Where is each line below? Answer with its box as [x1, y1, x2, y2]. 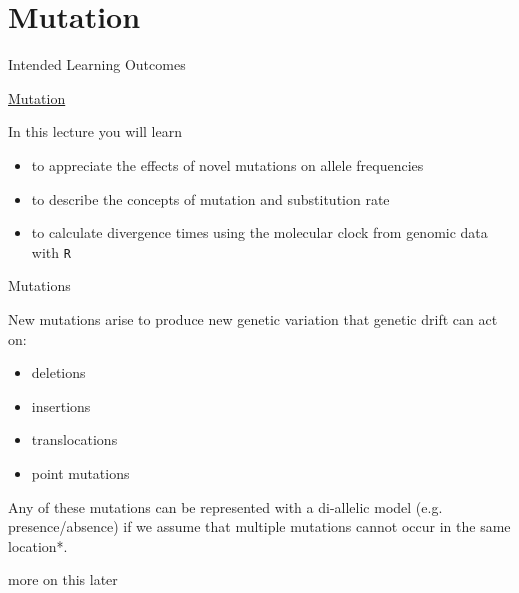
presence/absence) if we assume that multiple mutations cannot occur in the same [8, 516, 511, 537]
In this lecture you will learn [8, 121, 182, 142]
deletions [31, 362, 86, 383]
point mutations [31, 462, 130, 483]
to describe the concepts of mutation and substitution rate [31, 188, 390, 209]
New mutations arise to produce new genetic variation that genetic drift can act [8, 308, 498, 329]
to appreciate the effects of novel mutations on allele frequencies [31, 154, 424, 175]
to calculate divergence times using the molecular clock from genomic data [31, 222, 488, 243]
